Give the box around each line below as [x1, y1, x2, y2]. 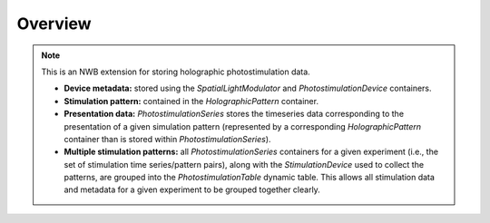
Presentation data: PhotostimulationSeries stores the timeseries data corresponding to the [64, 109, 404, 120]
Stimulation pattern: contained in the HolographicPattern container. [64, 95, 319, 106]
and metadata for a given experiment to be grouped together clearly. [64, 184, 321, 195]
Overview [16, 14, 92, 34]
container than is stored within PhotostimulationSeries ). [64, 133, 271, 144]
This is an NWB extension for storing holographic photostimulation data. [41, 66, 310, 77]
